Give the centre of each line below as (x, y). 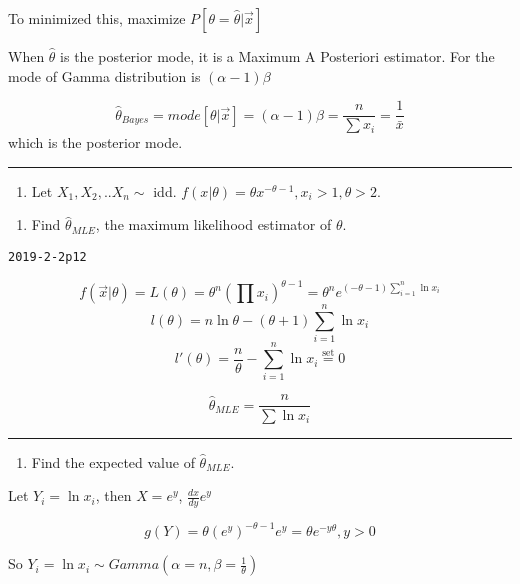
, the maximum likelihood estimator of (213, 224)
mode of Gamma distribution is (104, 75)
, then (113, 495)
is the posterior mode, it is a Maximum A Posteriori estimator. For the (277, 56)
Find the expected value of (113, 461)
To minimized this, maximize (97, 18)
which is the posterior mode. (95, 142)
